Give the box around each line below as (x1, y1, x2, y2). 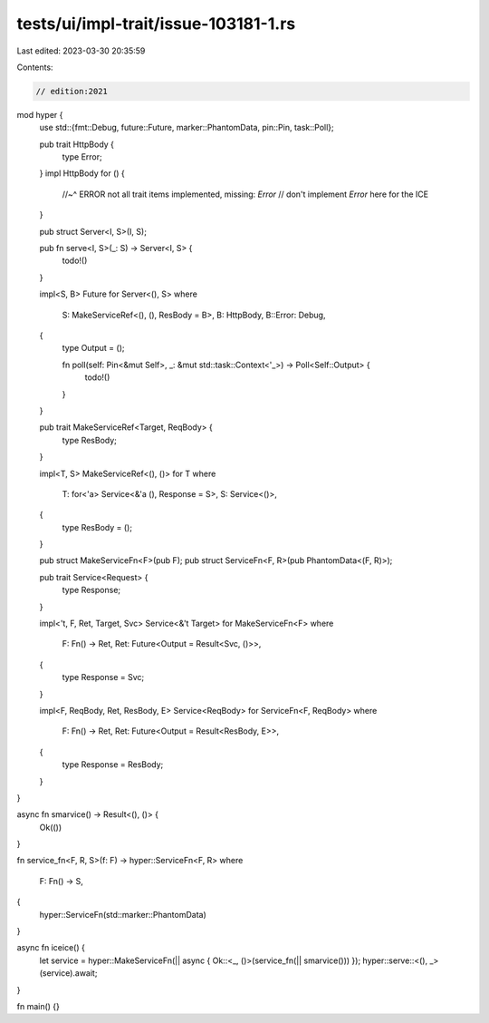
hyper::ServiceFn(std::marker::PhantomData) (39, 909, 207, 920)
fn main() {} (16, 1001, 61, 1011)
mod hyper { (16, 109, 63, 120)
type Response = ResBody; (62, 759, 164, 770)
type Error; (62, 151, 103, 162)
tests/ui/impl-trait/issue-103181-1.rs (16, 14, 296, 34)
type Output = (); (62, 343, 125, 354)
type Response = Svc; (62, 672, 145, 683)
